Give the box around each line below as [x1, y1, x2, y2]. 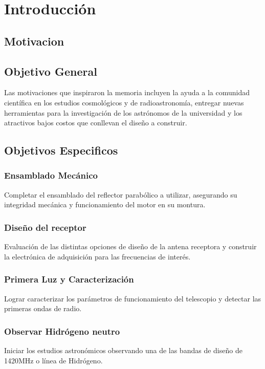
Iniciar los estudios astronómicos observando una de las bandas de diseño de [4, 344, 242, 355]
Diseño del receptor [4, 221, 86, 233]
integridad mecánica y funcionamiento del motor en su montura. [4, 199, 206, 210]
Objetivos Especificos [4, 142, 118, 158]
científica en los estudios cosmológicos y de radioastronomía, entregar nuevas [4, 97, 244, 107]
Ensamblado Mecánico [4, 169, 98, 182]
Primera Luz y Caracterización [4, 273, 134, 286]
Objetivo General [4, 63, 97, 79]
